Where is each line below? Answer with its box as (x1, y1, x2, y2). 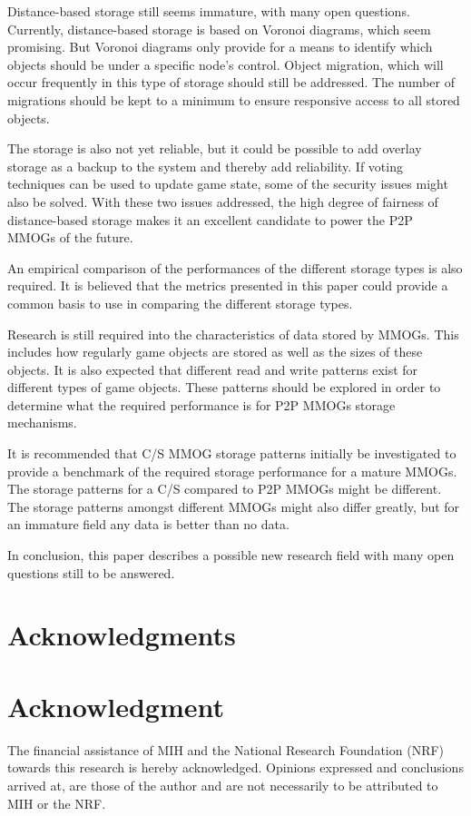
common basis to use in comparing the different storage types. (7, 293, 353, 312)
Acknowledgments (7, 616, 236, 654)
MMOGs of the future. (7, 228, 133, 247)
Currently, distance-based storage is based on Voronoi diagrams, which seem (7, 19, 431, 38)
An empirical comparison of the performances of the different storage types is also (7, 258, 463, 277)
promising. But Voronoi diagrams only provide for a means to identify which (7, 37, 433, 56)
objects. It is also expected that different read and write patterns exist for (7, 359, 418, 379)
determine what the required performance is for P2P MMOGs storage (7, 395, 396, 414)
